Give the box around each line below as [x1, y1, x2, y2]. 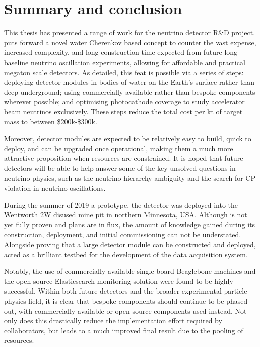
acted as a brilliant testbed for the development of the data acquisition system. [4, 249, 248, 259]
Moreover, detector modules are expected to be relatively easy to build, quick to [4, 133, 251, 144]
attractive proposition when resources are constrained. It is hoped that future [4, 153, 243, 163]
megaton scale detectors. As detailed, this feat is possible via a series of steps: [4, 67, 244, 77]
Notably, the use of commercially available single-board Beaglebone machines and [4, 266, 256, 276]
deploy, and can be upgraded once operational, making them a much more [4, 143, 233, 153]
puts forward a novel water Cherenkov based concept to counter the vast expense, [4, 37, 256, 47]
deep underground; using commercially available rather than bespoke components [4, 86, 255, 97]
